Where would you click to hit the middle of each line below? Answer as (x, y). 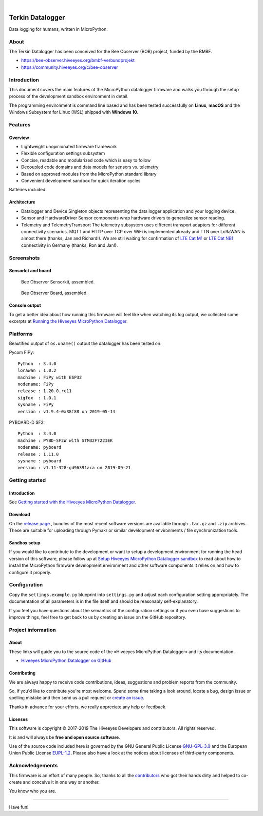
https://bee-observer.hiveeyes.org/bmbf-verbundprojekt (78, 60)
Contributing (22, 673)
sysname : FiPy (36, 405)
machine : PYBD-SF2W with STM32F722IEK (65, 440)
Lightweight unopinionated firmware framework (69, 147)
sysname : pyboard (40, 461)
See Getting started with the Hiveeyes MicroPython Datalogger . (73, 502)
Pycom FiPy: (21, 352)
